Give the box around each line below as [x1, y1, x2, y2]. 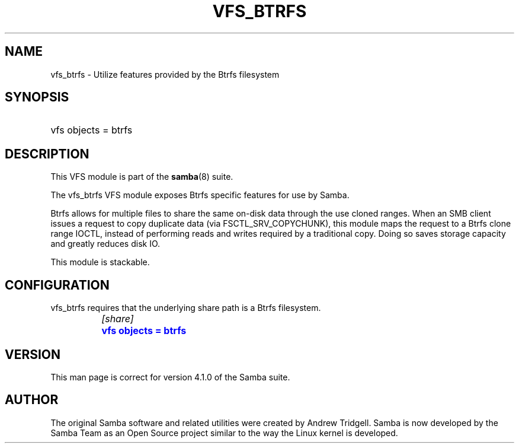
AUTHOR [5, 392, 59, 408]
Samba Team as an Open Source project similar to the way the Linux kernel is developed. [50, 427, 398, 438]
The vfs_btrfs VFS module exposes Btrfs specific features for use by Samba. [50, 190, 350, 201]
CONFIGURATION [5, 277, 110, 293]
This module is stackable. [50, 257, 150, 268]
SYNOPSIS [5, 90, 69, 105]
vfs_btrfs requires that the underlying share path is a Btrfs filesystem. [50, 303, 321, 313]
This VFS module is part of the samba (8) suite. [50, 171, 233, 182]
